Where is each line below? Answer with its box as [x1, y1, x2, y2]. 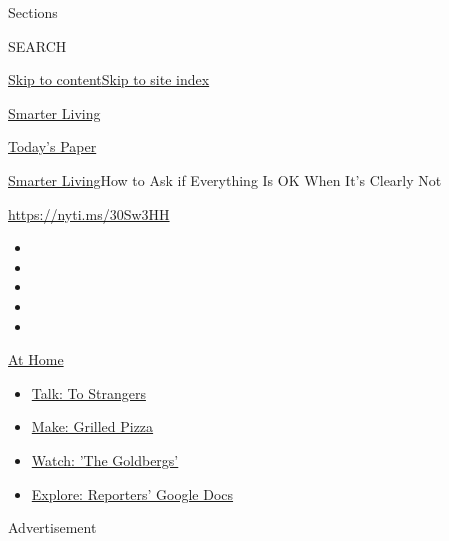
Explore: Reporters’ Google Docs [31, 483, 234, 504]
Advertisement [8, 517, 97, 538]
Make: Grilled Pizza [31, 416, 154, 437]
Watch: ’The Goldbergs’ [31, 449, 179, 470]
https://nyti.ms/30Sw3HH [8, 203, 170, 224]
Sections [8, 2, 58, 22]
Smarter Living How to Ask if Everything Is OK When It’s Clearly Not [8, 169, 442, 190]
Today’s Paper [8, 136, 97, 157]
